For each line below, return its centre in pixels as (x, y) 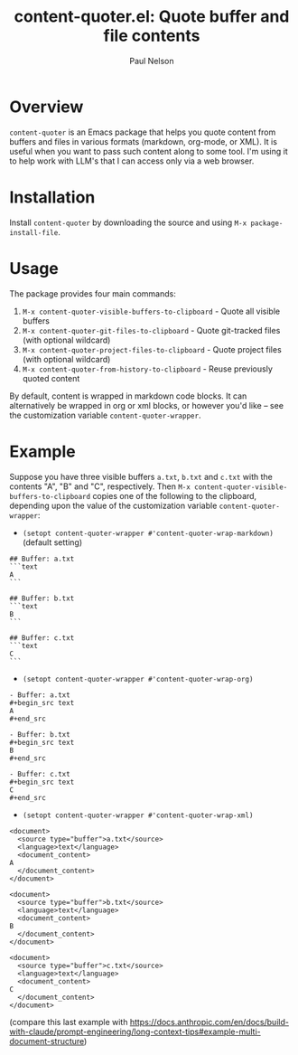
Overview (47, 107)
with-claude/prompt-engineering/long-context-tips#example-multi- (135, 1031)
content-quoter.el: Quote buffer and (152, 17)
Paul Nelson (152, 61)
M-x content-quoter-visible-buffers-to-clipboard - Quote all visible (151, 311)
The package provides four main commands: (93, 293)
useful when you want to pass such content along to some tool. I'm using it (149, 151)
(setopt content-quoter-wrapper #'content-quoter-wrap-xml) (138, 815)
